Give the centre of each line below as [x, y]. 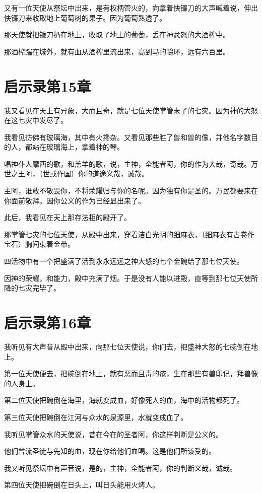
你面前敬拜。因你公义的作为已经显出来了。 [75, 200]
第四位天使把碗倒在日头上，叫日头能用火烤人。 [82, 485]
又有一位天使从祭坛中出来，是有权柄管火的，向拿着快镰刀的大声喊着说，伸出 [131, 8]
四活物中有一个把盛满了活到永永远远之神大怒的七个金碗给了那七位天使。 [124, 261]
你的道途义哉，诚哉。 [113, 173]
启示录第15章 [48, 86]
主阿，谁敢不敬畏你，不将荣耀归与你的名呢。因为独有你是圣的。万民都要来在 [131, 191]
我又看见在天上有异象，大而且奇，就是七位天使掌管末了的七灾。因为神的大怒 [131, 110]
